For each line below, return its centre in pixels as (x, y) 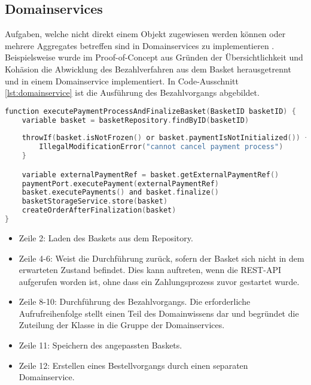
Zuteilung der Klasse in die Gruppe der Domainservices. (122, 325)
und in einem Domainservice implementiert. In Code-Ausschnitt (122, 81)
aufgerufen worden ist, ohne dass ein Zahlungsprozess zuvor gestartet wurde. (159, 281)
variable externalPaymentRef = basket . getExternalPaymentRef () (150, 175)
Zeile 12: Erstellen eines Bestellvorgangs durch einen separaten (133, 365)
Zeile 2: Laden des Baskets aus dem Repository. (106, 237)
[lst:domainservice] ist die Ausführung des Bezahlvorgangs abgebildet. (132, 93)
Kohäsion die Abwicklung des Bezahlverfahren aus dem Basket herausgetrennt (148, 69)
